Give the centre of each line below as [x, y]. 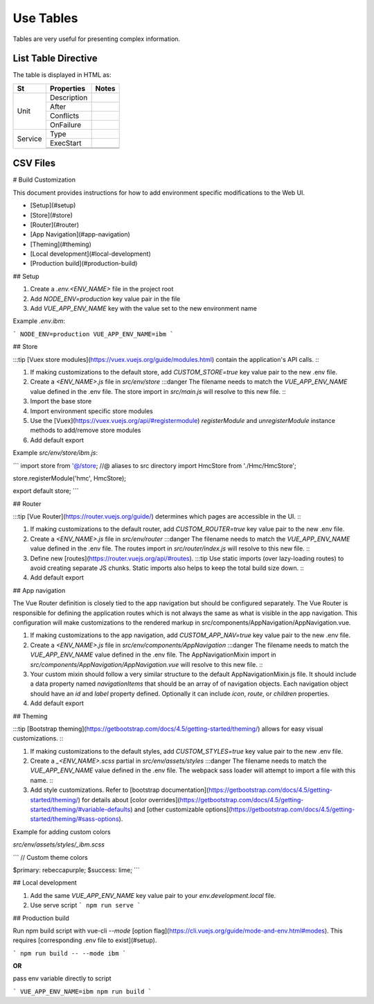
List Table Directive [55, 59]
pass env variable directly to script [62, 978]
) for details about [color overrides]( [129, 799]
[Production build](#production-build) [84, 263]
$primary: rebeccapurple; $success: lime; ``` [76, 869]
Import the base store [61, 401]
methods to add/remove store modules [86, 431]
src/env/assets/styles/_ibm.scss [59, 845]
